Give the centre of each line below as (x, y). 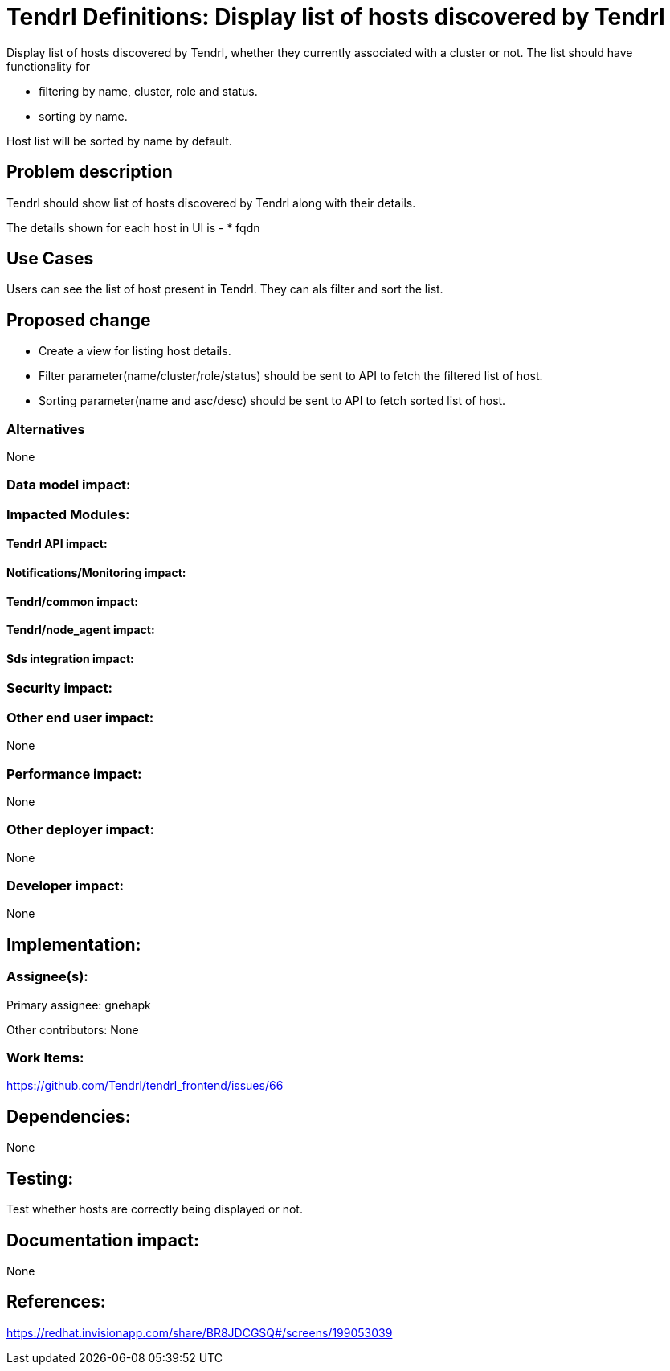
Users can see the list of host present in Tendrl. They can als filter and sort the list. (225, 289)
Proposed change (79, 320)
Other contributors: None (73, 1029)
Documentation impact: (103, 1240)
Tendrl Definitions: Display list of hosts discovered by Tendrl (336, 17)
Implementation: (74, 944)
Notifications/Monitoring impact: (96, 573)
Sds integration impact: (70, 658)
